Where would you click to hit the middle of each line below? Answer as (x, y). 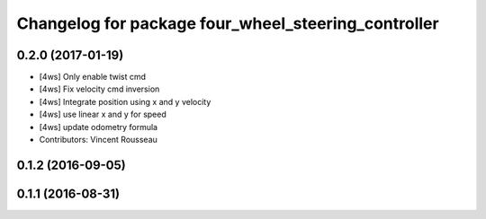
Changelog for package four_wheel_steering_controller (228, 23)
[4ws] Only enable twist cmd (93, 77)
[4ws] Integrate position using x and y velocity (125, 101)
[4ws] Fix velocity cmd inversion (99, 89)
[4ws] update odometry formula (98, 127)
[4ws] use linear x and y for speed (103, 114)
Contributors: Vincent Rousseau (98, 140)
